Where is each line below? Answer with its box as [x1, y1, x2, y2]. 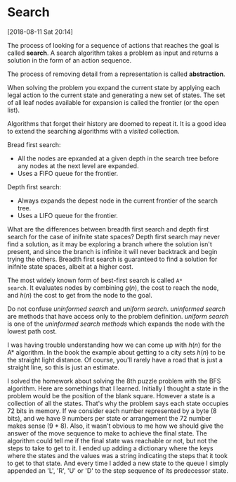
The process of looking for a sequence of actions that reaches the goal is [7, 41, 220, 49]
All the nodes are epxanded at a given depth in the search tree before [17, 154, 219, 163]
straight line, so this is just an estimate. [7, 363, 120, 372]
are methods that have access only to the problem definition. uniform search [7, 312, 230, 320]
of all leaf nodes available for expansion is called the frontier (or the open [7, 98, 219, 106]
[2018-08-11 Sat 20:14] [7, 27, 74, 36]
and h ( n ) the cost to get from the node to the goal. [7, 291, 152, 299]
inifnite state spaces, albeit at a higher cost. [7, 262, 133, 271]
